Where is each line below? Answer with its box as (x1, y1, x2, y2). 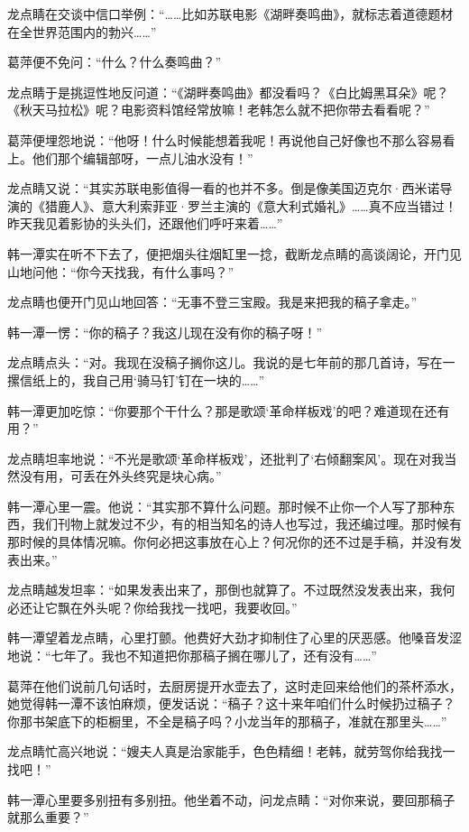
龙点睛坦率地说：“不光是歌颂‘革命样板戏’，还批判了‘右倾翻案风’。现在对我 (7, 448, 445, 467)
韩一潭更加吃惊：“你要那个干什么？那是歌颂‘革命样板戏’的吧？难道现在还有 (7, 401, 450, 420)
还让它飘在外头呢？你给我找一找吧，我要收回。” (19, 597, 298, 616)
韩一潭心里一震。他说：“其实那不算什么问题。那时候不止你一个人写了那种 (7, 496, 443, 515)
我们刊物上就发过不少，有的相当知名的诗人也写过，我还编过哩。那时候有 (32, 514, 462, 533)
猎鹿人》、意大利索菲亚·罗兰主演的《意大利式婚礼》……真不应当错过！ (44, 196, 457, 215)
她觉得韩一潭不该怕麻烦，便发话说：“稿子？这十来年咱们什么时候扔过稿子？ (7, 694, 455, 713)
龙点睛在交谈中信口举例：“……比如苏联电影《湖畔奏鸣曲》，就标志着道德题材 (7, 5, 454, 23)
